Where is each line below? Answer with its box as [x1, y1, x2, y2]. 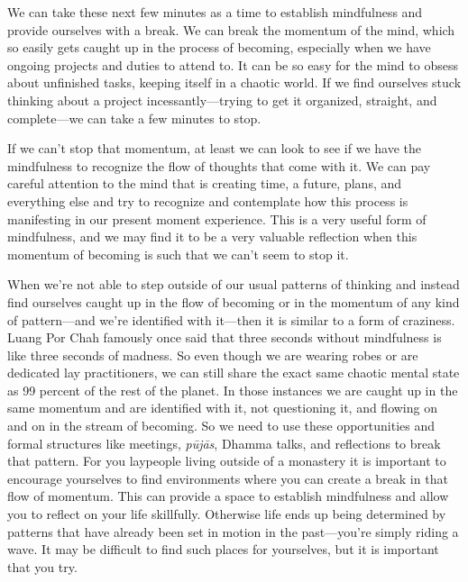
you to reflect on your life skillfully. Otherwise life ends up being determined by [7, 505, 446, 523]
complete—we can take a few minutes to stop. [7, 108, 262, 127]
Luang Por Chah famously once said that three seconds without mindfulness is [7, 328, 442, 347]
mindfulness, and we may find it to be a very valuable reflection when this [7, 227, 418, 246]
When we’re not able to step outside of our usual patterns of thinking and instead [7, 275, 460, 294]
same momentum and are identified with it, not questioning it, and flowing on [7, 398, 437, 417]
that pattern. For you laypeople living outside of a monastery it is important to [7, 451, 446, 470]
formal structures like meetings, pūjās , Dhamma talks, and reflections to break [7, 433, 441, 452]
